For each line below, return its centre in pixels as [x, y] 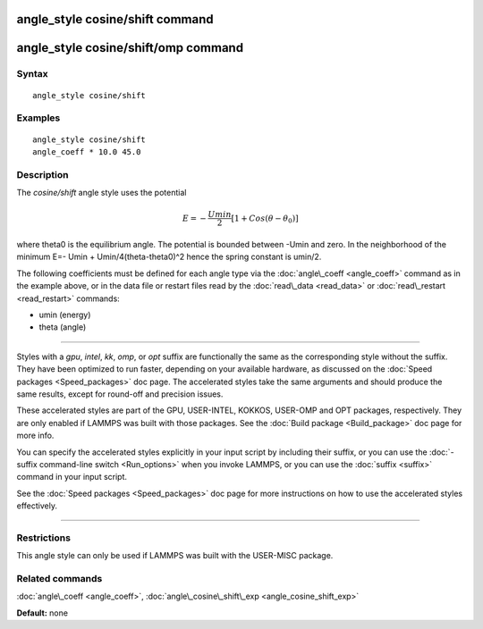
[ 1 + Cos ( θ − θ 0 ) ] [265, 219]
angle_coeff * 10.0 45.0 [87, 151]
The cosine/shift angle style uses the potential [102, 193]
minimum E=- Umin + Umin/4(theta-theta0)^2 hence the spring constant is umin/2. [169, 257]
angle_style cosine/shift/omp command [130, 48]
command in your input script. [72, 477]
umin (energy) [65, 315]
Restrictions [44, 538]
